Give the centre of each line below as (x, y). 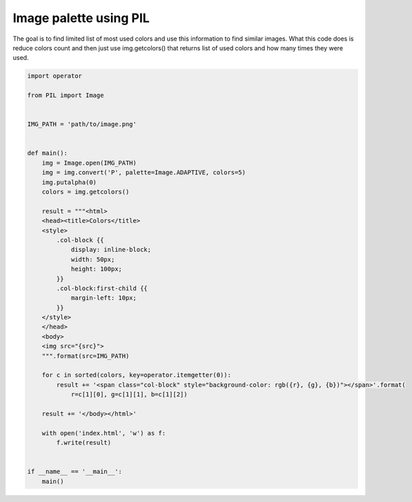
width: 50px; (93, 259)
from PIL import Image (66, 96)
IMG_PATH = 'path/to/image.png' (82, 124)
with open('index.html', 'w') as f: (104, 433)
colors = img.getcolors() (86, 192)
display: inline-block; (111, 250)
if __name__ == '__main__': (75, 472)
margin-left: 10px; (104, 298)
